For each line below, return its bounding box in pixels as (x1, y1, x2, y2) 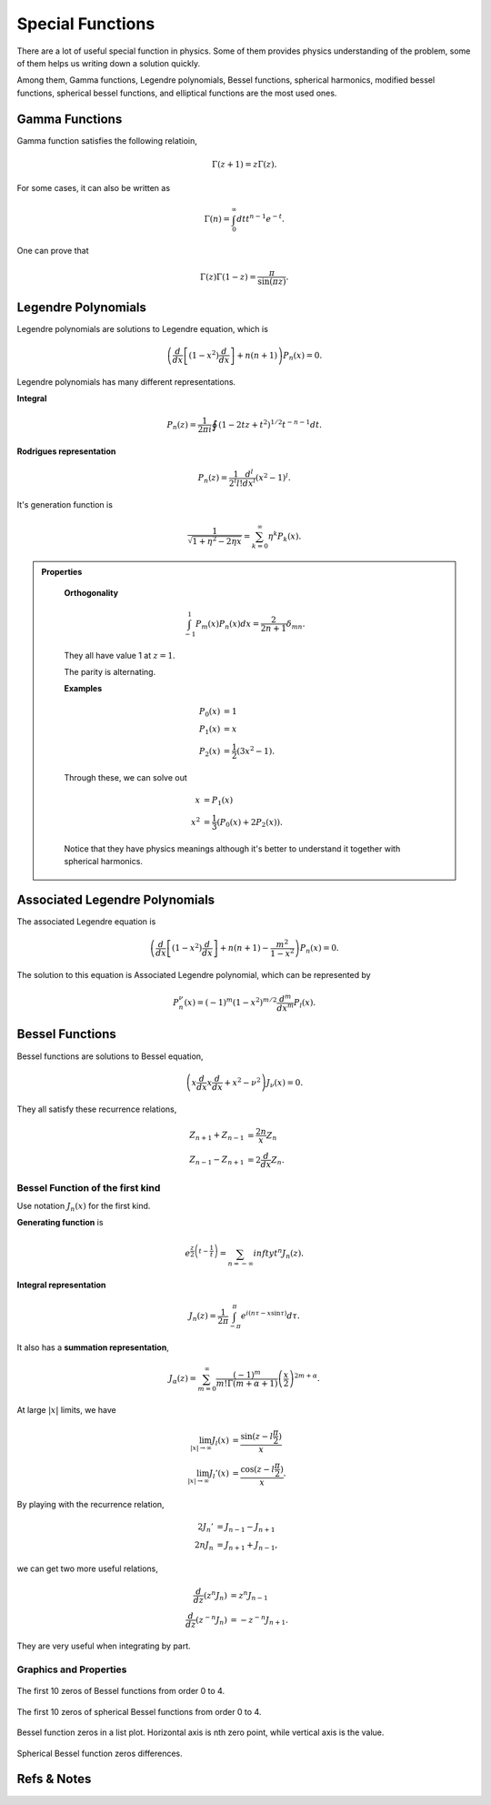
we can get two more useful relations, (16, 1563, 159, 1574)
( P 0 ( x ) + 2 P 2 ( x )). (216, 817, 284, 830)
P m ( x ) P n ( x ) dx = (195, 619, 260, 631)
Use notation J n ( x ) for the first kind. (16, 1200, 151, 1214)
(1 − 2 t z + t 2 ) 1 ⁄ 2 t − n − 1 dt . (218, 418, 323, 429)
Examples (64, 683, 103, 694)
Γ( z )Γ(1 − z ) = (200, 271, 256, 282)
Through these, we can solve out (64, 771, 188, 782)
